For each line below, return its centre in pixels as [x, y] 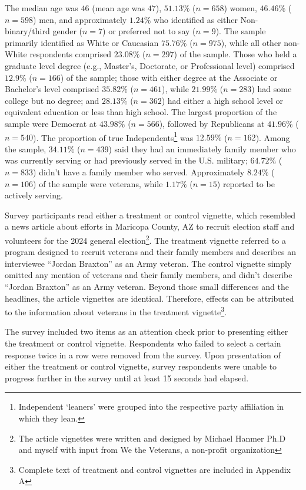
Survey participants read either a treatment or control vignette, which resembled [150, 215]
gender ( [67, 31]
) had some [272, 89]
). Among [273, 137]
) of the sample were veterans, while [98, 183]
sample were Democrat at [51, 123]
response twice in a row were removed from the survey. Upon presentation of [143, 355]
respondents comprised [71, 54]
